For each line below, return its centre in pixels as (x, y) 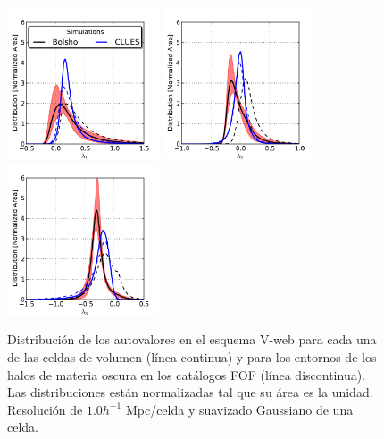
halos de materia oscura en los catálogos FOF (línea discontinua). (187, 374)
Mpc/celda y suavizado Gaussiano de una (239, 409)
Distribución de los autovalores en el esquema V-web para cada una (192, 339)
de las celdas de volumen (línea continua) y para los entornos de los (192, 356)
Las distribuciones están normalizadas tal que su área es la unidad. (190, 392)
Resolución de (45, 409)
